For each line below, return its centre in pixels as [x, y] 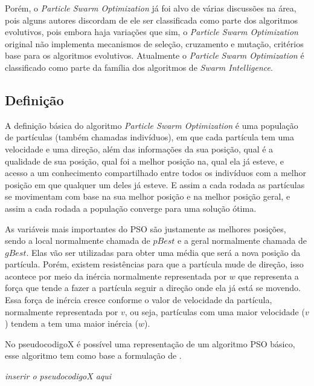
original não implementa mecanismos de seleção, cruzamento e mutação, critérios [154, 43]
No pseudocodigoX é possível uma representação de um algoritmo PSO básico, [150, 343]
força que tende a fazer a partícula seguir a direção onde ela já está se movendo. [153, 288]
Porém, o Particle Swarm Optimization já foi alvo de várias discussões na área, [151, 8]
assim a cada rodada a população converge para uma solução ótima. [131, 208]
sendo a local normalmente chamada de [78, 240]
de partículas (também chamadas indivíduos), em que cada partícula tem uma [150, 137]
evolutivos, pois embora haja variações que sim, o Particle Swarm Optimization [152, 32]
